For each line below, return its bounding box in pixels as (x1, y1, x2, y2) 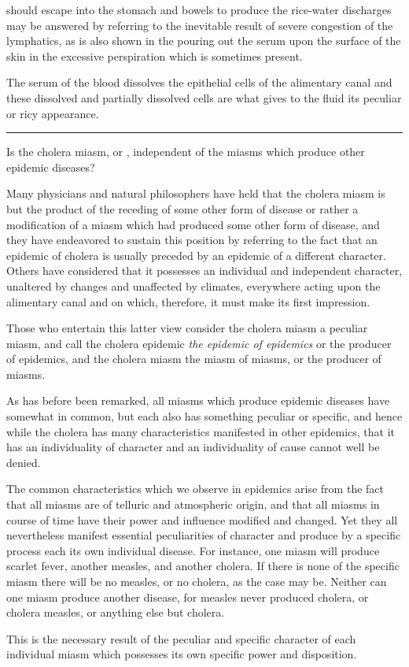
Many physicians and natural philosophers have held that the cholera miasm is (6, 185, 385, 202)
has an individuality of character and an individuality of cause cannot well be (6, 439, 380, 455)
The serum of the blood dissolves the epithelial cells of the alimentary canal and (6, 74, 392, 91)
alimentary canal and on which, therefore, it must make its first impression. (6, 293, 370, 309)
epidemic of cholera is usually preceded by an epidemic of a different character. (6, 246, 386, 263)
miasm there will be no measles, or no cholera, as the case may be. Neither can (6, 573, 387, 589)
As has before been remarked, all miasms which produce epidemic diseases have (6, 392, 390, 409)
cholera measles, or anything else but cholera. (6, 604, 225, 621)
